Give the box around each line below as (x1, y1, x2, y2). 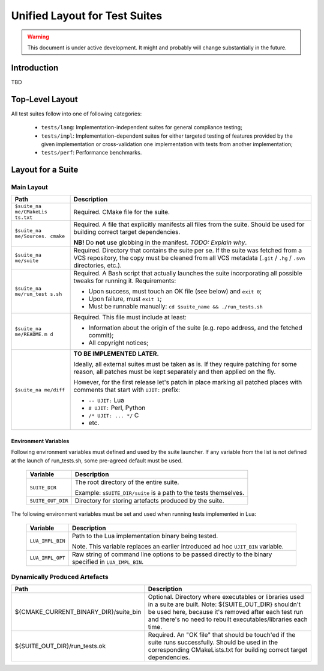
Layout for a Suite (11, 165, 79, 175)
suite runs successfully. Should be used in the (148, 638, 278, 646)
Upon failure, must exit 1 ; (88, 295, 162, 303)
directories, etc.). (73, 262, 122, 270)
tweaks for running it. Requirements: (73, 277, 176, 285)
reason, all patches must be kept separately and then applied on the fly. (73, 367, 276, 376)
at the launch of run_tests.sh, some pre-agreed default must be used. (11, 457, 183, 464)
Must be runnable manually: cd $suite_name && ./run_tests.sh (88, 302, 263, 311)
